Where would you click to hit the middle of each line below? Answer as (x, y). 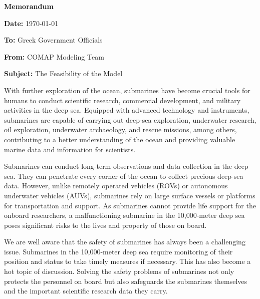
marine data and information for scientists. (70, 149)
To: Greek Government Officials (53, 40)
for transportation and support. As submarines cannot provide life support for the (130, 205)
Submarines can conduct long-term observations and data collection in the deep (126, 166)
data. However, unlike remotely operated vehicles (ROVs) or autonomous (116, 186)
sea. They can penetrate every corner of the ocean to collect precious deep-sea (124, 176)
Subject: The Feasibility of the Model (63, 73)
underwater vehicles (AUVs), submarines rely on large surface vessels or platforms (130, 195)
